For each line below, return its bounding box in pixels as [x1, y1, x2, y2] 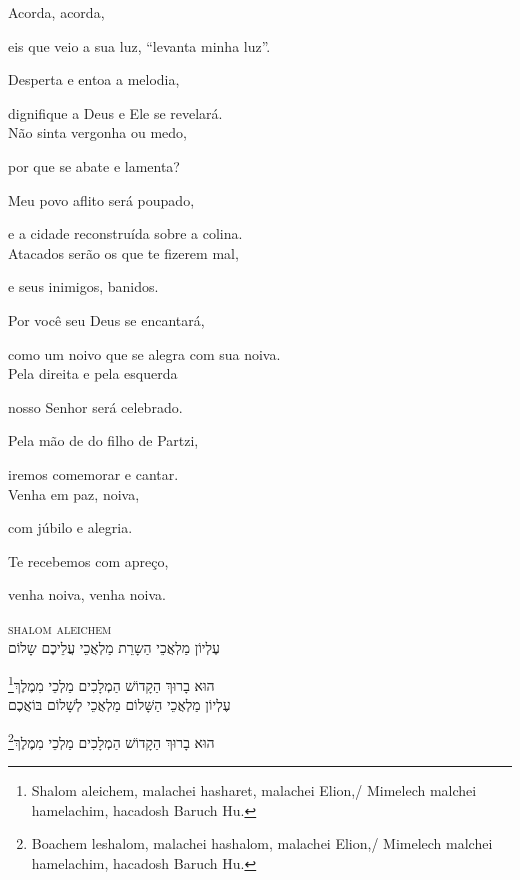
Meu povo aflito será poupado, [8, 189, 195, 210]
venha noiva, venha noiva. [8, 584, 166, 605]
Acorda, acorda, [8, 2, 105, 22]
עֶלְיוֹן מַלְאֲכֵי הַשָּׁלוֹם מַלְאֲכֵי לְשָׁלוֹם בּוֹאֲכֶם [8, 694, 231, 715]
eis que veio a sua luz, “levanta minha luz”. [8, 35, 271, 56]
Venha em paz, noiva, [8, 483, 140, 504]
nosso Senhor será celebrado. [8, 396, 183, 417]
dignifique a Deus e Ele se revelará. [8, 102, 223, 123]
